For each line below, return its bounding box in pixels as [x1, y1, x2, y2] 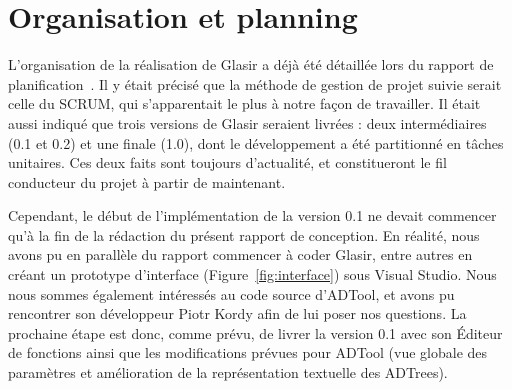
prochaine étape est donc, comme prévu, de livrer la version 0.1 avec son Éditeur [8, 322, 503, 343]
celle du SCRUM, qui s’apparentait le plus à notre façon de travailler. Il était [8, 93, 481, 114]
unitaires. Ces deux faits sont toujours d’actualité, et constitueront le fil [8, 152, 447, 173]
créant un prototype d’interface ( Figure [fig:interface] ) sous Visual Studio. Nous [8, 264, 497, 285]
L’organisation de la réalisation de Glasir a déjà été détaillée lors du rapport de [8, 54, 494, 75]
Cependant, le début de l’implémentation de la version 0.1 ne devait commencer [8, 205, 497, 226]
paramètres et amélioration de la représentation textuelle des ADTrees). [8, 362, 448, 383]
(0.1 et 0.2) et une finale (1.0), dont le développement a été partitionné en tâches [8, 132, 504, 153]
